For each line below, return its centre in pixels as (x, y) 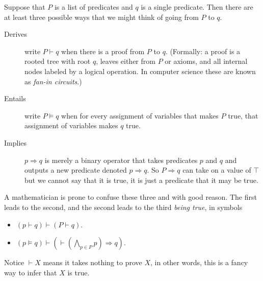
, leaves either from (126, 61)
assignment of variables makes (71, 125)
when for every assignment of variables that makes (140, 115)
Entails (15, 98)
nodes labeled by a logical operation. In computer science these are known (140, 71)
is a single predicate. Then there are (197, 7)
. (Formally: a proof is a (203, 51)
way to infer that (31, 272)
